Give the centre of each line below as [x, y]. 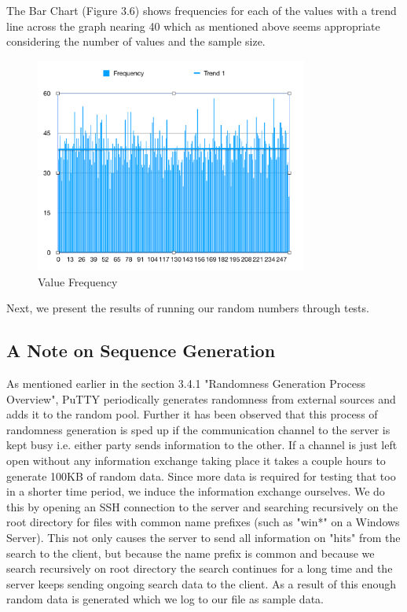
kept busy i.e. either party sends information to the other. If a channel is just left [202, 445]
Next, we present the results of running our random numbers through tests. [188, 308]
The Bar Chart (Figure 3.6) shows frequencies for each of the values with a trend [202, 10]
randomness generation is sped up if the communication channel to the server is [198, 429]
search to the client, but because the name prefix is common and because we [191, 553]
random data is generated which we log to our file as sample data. [165, 599]
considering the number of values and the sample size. [136, 41]
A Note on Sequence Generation [141, 350]
